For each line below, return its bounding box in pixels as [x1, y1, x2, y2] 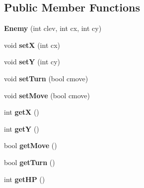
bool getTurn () [4, 157, 55, 167]
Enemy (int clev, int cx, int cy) [4, 23, 102, 33]
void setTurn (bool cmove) [4, 73, 88, 83]
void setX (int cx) [4, 39, 61, 50]
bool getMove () [4, 140, 57, 151]
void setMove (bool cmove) [4, 90, 90, 100]
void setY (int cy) [4, 56, 61, 67]
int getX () [4, 107, 39, 117]
